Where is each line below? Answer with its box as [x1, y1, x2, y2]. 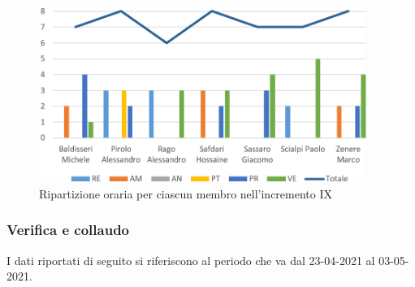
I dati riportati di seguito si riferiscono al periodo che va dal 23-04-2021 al [6, 251, 375, 268]
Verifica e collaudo [6, 220, 130, 240]
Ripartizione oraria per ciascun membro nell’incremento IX [39, 185, 333, 202]
